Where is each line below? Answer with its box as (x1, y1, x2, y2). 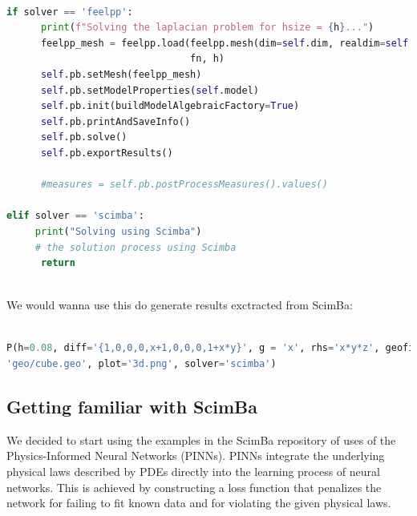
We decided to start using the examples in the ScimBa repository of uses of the (6, 431, 396, 448)
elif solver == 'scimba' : (6, 210, 144, 222)
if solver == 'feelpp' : (6, 6, 133, 18)
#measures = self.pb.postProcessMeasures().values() (40, 179, 328, 191)
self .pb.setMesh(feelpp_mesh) (40, 68, 202, 80)
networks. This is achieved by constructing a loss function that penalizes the (6, 478, 382, 495)
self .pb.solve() (40, 131, 128, 143)
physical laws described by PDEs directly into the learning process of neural (6, 463, 380, 480)
